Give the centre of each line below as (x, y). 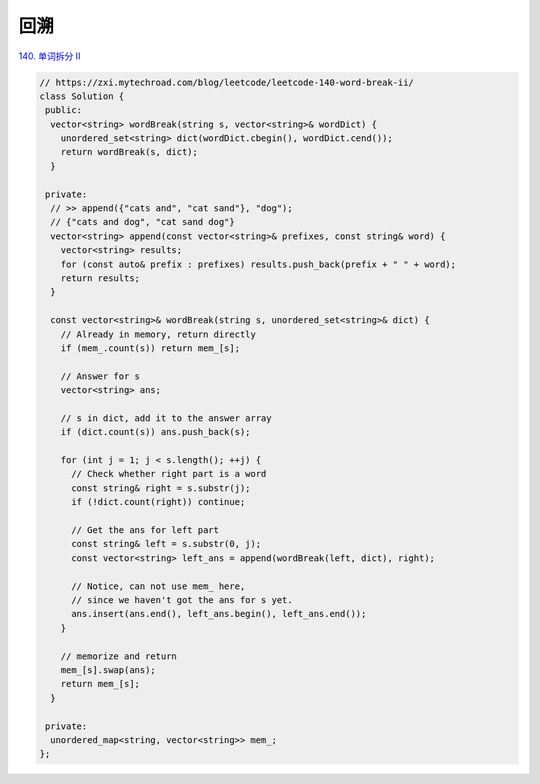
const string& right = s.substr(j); (161, 488)
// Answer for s (100, 376)
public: (64, 110)
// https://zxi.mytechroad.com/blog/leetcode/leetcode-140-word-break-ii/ (227, 82)
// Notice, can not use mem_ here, (158, 586)
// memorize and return (118, 656)
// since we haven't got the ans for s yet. (182, 599)
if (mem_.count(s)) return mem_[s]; (150, 348)
